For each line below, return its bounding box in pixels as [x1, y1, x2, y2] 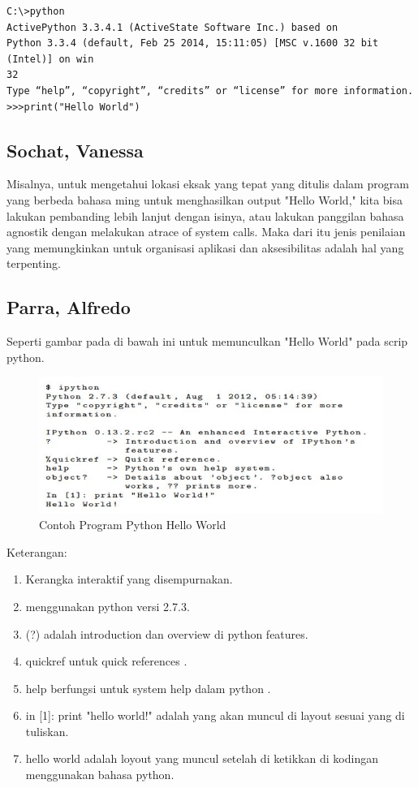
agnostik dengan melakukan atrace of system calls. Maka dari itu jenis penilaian [6, 223, 406, 240]
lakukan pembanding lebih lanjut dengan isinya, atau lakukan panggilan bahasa [6, 207, 404, 224]
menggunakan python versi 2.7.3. [25, 597, 190, 614]
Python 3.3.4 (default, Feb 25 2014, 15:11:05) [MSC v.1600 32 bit [6, 37, 379, 50]
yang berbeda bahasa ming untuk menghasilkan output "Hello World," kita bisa [6, 191, 403, 208]
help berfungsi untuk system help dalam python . [25, 679, 271, 696]
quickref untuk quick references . [25, 652, 187, 670]
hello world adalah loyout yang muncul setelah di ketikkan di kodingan [25, 750, 378, 767]
